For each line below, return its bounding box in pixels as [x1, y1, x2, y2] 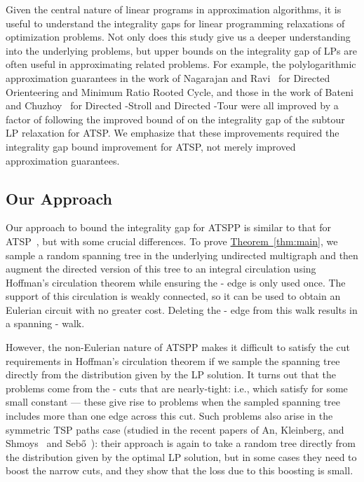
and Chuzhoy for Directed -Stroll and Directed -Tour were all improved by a [6, 98, 339, 113]
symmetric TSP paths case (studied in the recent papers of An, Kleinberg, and [6, 422, 344, 436]
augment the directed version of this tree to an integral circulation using [6, 261, 316, 276]
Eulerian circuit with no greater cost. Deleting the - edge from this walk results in [6, 302, 358, 317]
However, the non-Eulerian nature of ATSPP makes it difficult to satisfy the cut [6, 340, 350, 354]
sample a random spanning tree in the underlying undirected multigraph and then [6, 247, 358, 262]
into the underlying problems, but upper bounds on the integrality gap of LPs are [6, 43, 358, 57]
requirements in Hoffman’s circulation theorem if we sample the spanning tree [6, 353, 340, 368]
